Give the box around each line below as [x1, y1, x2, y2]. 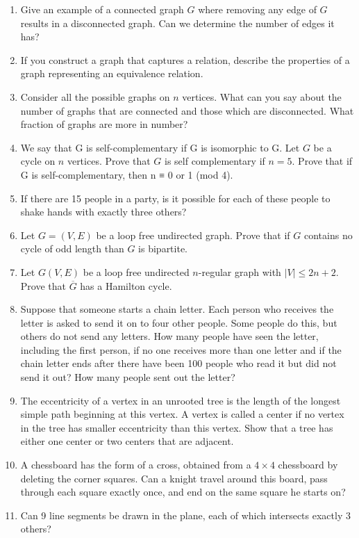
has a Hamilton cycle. [80, 278, 172, 293]
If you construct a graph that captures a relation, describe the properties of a [20, 52, 350, 67]
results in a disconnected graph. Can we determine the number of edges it [20, 15, 335, 30]
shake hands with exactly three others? [20, 204, 187, 219]
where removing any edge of [198, 2, 317, 16]
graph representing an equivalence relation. [20, 66, 203, 81]
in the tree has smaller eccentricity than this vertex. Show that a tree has [20, 420, 333, 434]
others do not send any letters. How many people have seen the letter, [20, 329, 319, 343]
